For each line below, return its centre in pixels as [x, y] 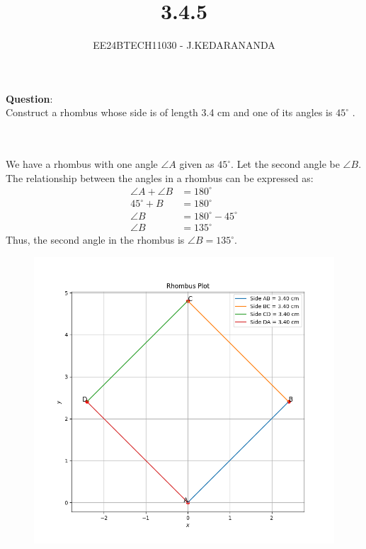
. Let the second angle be [285, 164]
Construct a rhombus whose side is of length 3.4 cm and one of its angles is [169, 112]
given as [197, 164]
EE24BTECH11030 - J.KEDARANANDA [184, 45]
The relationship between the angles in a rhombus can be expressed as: [160, 177]
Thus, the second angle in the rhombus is [95, 240]
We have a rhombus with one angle [82, 164]
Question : [29, 98]
